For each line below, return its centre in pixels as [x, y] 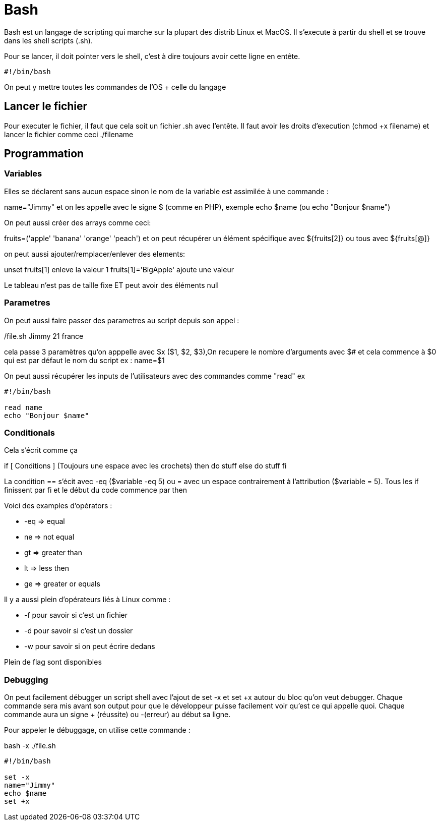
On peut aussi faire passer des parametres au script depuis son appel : [122, 320]
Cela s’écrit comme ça [41, 450]
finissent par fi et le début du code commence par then [96, 490]
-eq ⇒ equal [45, 521]
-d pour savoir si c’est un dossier [79, 631]
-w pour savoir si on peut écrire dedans [90, 646]
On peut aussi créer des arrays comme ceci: [78, 222]
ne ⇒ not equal [49, 537]
